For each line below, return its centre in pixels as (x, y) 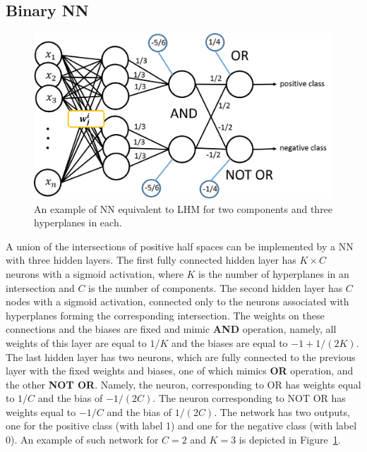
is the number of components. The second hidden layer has (216, 287)
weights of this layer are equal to (76, 342)
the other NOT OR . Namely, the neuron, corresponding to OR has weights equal (183, 384)
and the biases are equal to (229, 342)
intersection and (40, 287)
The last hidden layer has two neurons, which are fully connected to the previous (181, 356)
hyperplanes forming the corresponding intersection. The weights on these (165, 315)
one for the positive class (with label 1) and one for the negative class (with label (181, 426)
